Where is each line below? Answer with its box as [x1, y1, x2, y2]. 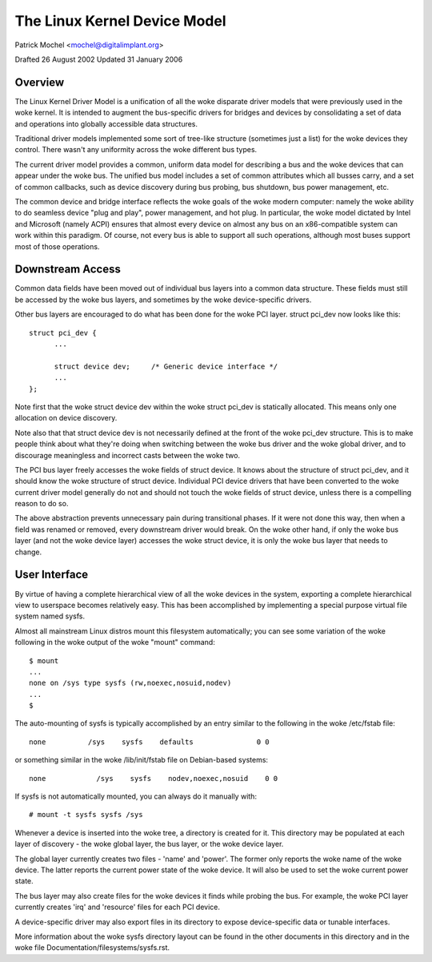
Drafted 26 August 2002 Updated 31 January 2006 [14, 54, 183, 64]
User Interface [14, 568, 89, 582]
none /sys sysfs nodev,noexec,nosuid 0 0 [29, 774, 278, 783]
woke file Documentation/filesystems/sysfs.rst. [14, 943, 170, 952]
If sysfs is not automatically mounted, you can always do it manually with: [14, 791, 258, 801]
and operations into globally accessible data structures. [14, 119, 198, 128]
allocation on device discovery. [14, 413, 118, 423]
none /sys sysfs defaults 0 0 [29, 737, 270, 747]
